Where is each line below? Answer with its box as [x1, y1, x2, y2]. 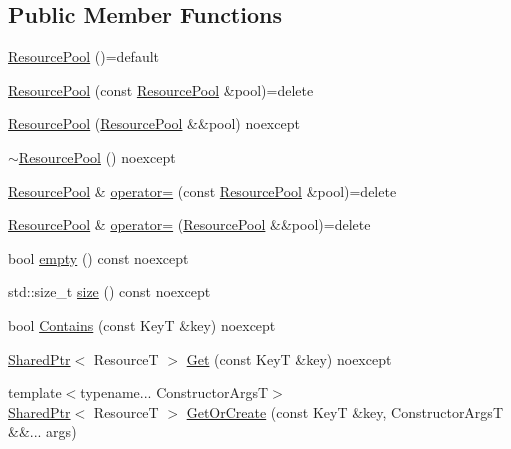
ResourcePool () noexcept [18, 146, 176, 167]
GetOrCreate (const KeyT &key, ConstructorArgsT [186, 401, 503, 422]
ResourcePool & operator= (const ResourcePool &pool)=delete [8, 180, 397, 201]
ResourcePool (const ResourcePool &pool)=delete [8, 79, 314, 100]
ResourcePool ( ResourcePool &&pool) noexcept [8, 113, 300, 134]
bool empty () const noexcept [8, 247, 189, 268]
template [8, 382, 62, 403]
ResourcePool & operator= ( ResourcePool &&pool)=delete [8, 214, 371, 235]
